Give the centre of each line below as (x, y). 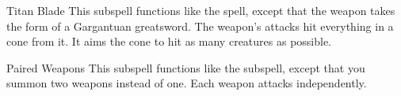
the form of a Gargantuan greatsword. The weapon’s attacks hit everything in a (200, 26)
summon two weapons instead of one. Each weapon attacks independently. (187, 83)
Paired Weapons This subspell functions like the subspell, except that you (186, 67)
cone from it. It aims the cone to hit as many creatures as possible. (169, 41)
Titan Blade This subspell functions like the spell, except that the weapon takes (201, 10)
